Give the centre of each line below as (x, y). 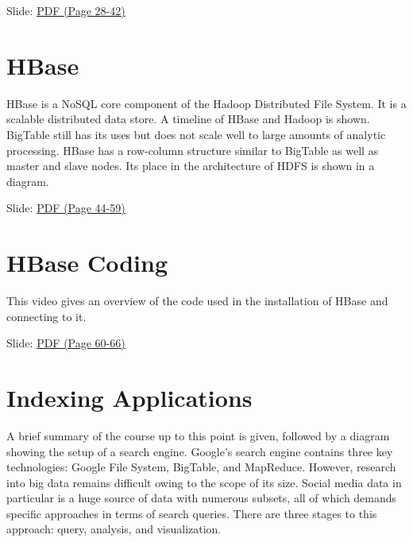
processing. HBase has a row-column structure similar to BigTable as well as (193, 150)
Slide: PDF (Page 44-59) (66, 208)
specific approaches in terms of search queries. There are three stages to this (192, 513)
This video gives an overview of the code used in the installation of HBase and (197, 300)
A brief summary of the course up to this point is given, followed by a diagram (198, 435)
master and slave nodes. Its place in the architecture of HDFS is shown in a (191, 166)
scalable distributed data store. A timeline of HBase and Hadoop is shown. (188, 119)
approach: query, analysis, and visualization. (114, 529)
